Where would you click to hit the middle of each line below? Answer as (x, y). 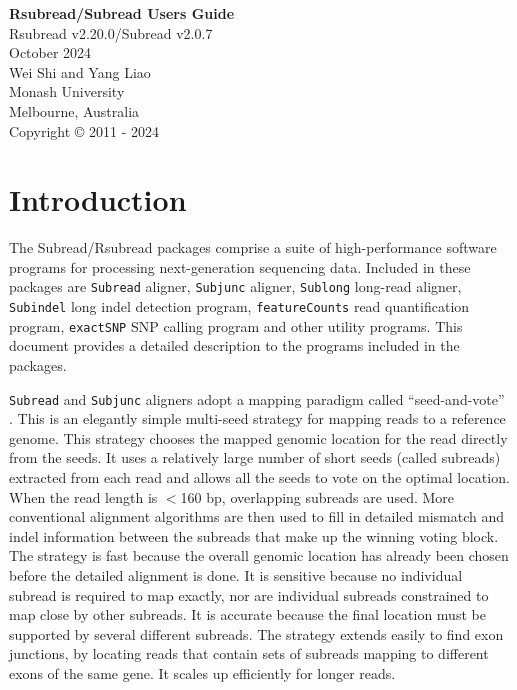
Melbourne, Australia (74, 110)
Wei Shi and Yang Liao (80, 71)
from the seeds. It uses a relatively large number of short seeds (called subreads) (255, 457)
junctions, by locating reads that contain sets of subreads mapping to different (249, 653)
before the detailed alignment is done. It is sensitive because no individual (236, 575)
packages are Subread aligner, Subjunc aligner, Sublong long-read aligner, (235, 286)
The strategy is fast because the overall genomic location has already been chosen (259, 555)
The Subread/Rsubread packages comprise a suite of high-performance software (253, 247)
